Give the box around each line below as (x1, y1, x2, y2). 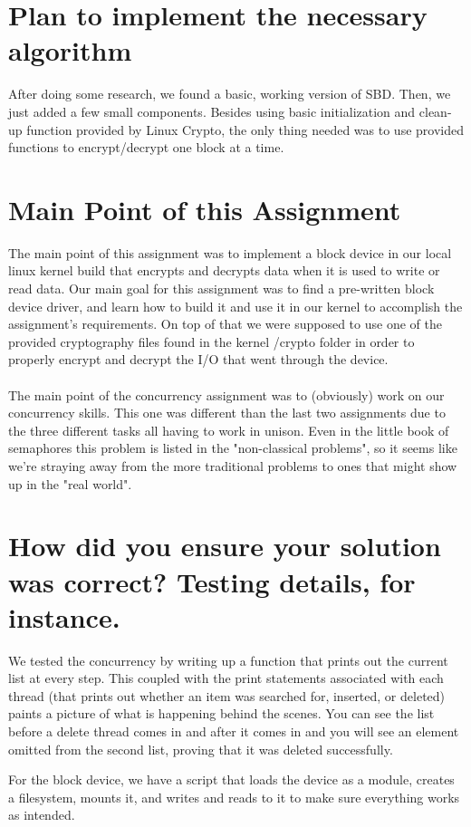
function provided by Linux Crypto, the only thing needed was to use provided (26, 120, 464, 139)
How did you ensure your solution (8, 527, 441, 564)
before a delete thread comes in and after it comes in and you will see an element (8, 722, 459, 740)
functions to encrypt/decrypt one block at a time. (8, 138, 284, 157)
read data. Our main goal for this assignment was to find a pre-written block (8, 279, 435, 297)
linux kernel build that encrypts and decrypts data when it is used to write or (8, 261, 440, 280)
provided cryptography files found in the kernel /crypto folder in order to (8, 332, 415, 351)
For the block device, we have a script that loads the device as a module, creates (8, 770, 455, 789)
